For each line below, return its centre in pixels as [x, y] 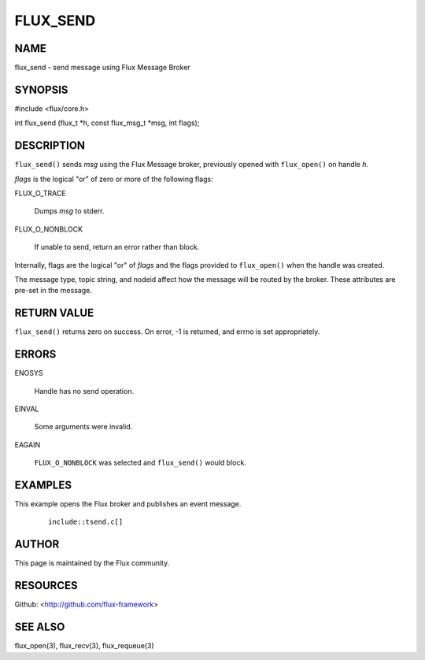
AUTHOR [37, 545]
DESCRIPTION [50, 146]
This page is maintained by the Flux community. [92, 563]
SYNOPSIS [41, 89]
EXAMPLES [43, 485]
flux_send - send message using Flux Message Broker [102, 68]
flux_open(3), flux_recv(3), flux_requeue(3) [84, 646]
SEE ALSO [40, 627]
